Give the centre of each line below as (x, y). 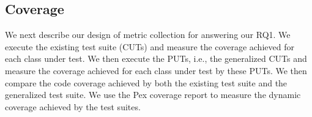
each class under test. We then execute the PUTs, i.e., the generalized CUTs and (156, 58)
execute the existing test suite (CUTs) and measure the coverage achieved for (150, 46)
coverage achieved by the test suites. (73, 106)
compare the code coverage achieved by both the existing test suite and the (146, 82)
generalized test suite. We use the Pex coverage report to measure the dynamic (153, 95)
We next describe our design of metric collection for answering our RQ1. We (148, 35)
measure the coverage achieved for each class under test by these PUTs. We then (156, 70)
